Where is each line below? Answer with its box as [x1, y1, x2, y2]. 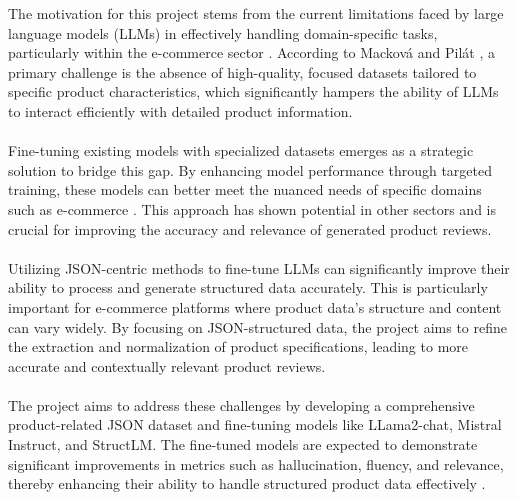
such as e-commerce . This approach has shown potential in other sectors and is [8, 198, 496, 219]
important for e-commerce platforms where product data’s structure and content [8, 296, 502, 317]
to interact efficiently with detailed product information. [8, 100, 353, 121]
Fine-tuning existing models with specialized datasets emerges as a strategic [8, 140, 474, 161]
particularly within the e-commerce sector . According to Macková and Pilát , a [8, 42, 495, 63]
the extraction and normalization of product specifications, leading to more [8, 336, 469, 357]
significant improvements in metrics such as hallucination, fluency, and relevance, [8, 453, 504, 474]
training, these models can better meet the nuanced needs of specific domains [8, 179, 482, 200]
